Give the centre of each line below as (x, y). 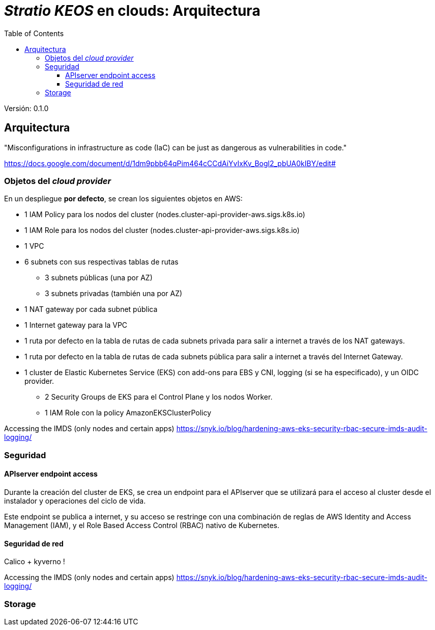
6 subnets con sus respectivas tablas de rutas (101, 262)
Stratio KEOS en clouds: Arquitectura (132, 11)
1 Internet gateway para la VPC (76, 325)
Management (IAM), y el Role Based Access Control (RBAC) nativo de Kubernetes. (142, 525)
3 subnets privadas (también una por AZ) (114, 294)
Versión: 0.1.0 (26, 108)
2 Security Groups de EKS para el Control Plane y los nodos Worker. (159, 397)
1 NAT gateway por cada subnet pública (91, 309)
